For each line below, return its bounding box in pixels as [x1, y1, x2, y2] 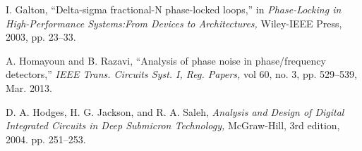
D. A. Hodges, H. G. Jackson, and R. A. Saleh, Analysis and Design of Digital [6, 104, 344, 119]
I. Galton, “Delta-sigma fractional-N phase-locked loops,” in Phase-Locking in [6, 2, 342, 16]
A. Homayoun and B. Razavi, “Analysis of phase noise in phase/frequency [6, 53, 326, 67]
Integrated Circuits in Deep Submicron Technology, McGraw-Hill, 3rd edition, [6, 118, 340, 133]
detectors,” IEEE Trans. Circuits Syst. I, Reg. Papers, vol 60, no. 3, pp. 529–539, [6, 67, 357, 81]
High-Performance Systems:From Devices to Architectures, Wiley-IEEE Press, [6, 15, 342, 30]
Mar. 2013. [6, 80, 52, 95]
